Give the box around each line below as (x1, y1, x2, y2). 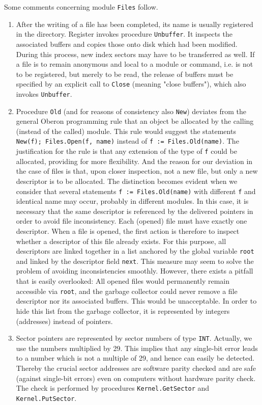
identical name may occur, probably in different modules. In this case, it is (16, 196, 249, 206)
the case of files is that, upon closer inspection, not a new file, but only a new (16, 166, 258, 176)
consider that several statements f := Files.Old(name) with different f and (16, 185, 256, 196)
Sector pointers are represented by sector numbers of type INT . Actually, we (16, 333, 252, 343)
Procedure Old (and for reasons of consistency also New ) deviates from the (16, 105, 246, 116)
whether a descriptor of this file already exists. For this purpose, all (16, 235, 226, 246)
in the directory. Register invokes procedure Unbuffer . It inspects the (16, 29, 232, 39)
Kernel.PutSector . (16, 392, 77, 403)
